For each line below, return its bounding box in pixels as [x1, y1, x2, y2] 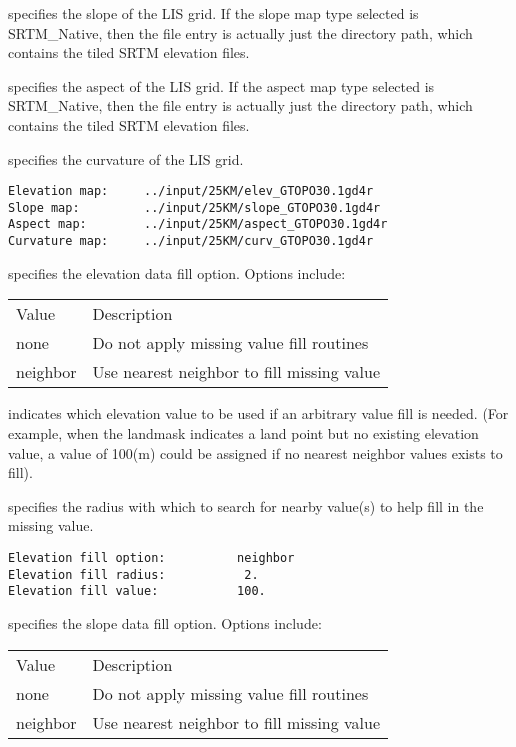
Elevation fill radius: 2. [8, 567, 259, 582]
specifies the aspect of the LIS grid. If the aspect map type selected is [8, 75, 435, 96]
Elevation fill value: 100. [8, 584, 266, 599]
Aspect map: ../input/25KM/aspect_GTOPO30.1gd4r [8, 217, 388, 232]
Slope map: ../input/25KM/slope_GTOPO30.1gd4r [8, 200, 381, 215]
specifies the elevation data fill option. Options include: [8, 262, 346, 283]
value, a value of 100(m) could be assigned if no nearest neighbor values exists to [8, 442, 503, 463]
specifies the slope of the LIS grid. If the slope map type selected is [8, 3, 419, 23]
